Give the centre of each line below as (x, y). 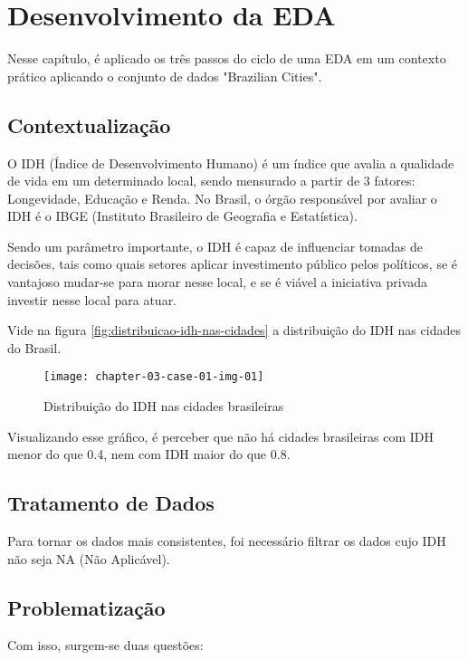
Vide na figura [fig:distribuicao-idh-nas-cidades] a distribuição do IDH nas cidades (234, 330)
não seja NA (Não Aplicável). (89, 558)
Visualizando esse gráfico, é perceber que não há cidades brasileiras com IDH (220, 436)
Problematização (86, 607)
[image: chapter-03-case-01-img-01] (154, 377)
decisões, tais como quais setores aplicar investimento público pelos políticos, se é (232, 264)
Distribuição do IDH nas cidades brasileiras (164, 406)
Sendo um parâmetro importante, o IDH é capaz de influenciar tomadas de (215, 246)
